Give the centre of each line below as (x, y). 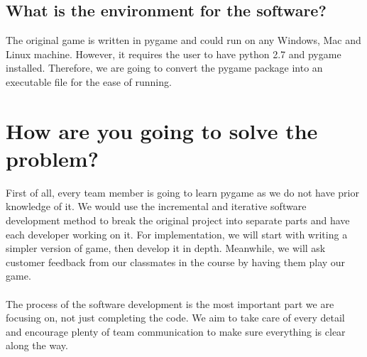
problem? (52, 158)
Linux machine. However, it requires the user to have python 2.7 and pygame (174, 54)
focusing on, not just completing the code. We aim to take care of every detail (175, 318)
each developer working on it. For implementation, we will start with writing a (177, 234)
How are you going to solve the (162, 130)
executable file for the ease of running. (89, 81)
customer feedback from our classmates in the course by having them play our (176, 262)
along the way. (37, 345)
